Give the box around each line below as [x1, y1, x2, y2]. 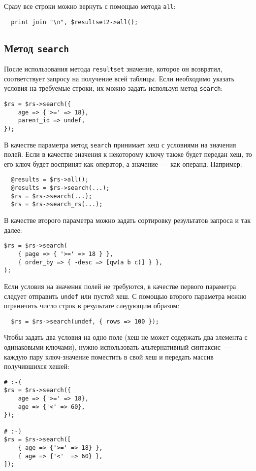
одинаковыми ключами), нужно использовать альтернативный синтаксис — [4, 342, 231, 352]
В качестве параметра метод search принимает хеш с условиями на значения [4, 139, 236, 149]
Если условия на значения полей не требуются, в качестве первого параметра [4, 281, 236, 291]
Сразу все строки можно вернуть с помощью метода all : [4, 1, 176, 11]
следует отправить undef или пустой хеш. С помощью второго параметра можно [4, 290, 247, 301]
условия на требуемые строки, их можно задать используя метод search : [4, 83, 223, 93]
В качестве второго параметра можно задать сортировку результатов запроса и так [4, 215, 251, 225]
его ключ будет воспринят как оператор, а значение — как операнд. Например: [4, 158, 242, 169]
